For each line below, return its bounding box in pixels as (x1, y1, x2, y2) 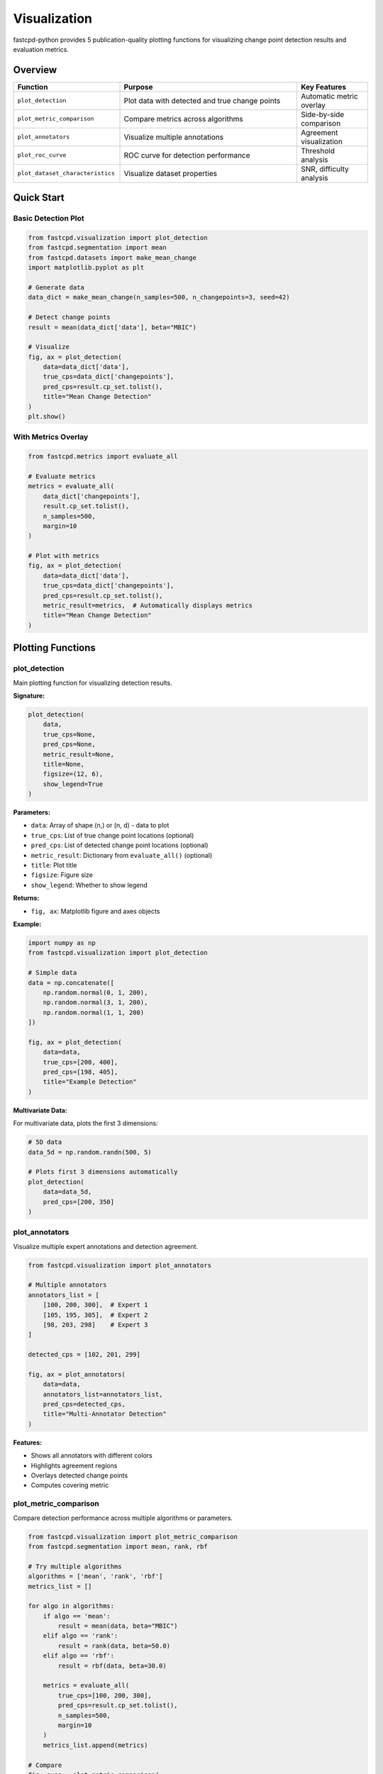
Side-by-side (300, 109, 345, 119)
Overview (13, 64, 57, 76)
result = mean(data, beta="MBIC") (57, 1622, 178, 1630)
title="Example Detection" (43, 1078, 138, 1086)
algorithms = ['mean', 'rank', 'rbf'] (28, 1572, 163, 1580)
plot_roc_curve (17, 151, 67, 159)
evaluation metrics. (13, 45, 69, 53)
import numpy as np (28, 939, 96, 947)
